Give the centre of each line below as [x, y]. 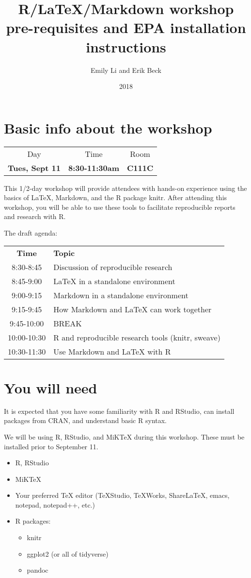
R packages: [33, 521]
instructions [126, 46]
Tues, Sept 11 [34, 168]
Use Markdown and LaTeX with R [112, 351]
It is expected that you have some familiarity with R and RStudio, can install [119, 411]
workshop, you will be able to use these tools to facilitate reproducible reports [120, 207]
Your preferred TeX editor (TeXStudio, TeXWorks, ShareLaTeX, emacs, [122, 495]
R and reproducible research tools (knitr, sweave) [137, 337]
